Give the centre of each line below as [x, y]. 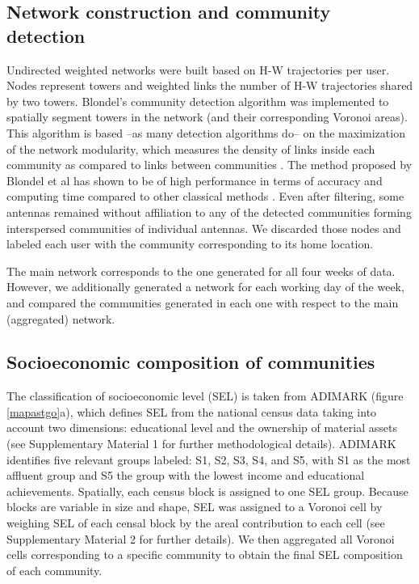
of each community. [54, 570]
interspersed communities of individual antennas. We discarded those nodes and [204, 228]
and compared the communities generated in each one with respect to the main [203, 302]
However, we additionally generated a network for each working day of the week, [205, 287]
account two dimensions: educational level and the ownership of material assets [202, 427]
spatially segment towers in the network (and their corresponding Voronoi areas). [207, 117]
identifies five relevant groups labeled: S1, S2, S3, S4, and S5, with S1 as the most [209, 459]
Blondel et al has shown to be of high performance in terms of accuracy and [195, 180]
